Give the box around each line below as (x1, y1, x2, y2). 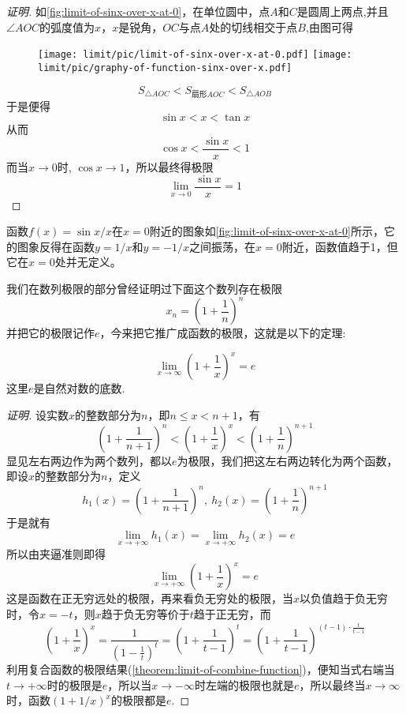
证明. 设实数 (6, 406, 69, 423)
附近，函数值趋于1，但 (281, 238, 398, 254)
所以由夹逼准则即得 (6, 546, 106, 562)
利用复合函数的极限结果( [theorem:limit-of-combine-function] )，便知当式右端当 (6, 660, 395, 677)
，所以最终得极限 (125, 158, 214, 175)
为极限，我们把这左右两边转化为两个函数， (177, 452, 398, 468)
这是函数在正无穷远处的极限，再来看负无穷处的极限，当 (6, 590, 293, 607)
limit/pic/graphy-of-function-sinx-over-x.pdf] (38, 62, 292, 73)
